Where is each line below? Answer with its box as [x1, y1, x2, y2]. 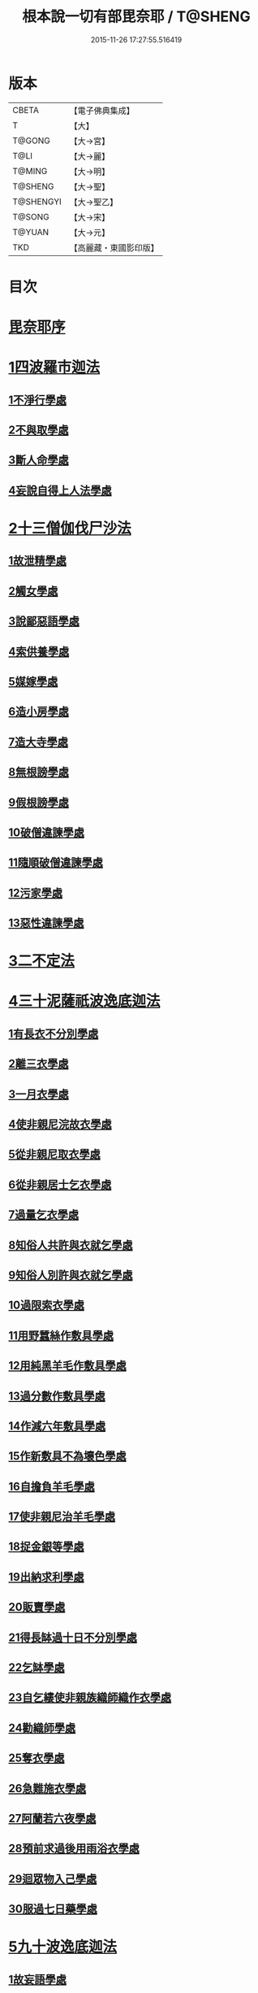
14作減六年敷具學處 [8, 1419, 106, 1433]
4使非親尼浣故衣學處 [8, 1117, 112, 1131]
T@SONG [12, 211, 50, 222]
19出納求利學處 [8, 1570, 84, 1584]
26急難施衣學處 [8, 1782, 87, 1795]
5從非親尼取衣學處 [8, 1147, 101, 1161]
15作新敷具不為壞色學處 [8, 1449, 127, 1464]
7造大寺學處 [8, 735, 69, 749]
